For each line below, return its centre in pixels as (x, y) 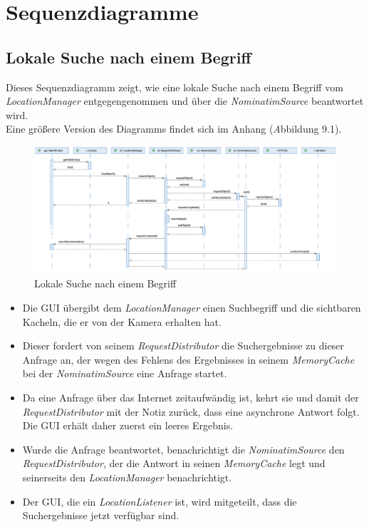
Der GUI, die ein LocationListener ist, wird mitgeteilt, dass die (160, 501)
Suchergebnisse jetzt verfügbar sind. (101, 515)
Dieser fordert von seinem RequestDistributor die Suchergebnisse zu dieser (183, 346)
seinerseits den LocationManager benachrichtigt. (127, 477)
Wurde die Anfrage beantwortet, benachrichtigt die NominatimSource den (183, 449)
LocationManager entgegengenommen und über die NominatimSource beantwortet (185, 101)
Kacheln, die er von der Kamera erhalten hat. (122, 321)
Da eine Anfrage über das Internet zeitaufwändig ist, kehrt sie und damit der (191, 397)
